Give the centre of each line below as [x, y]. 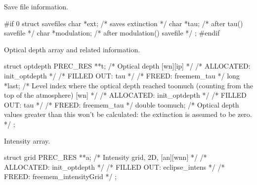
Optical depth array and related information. [72, 49]
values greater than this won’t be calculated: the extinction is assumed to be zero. [128, 114]
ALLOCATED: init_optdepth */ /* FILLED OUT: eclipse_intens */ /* [114, 166]
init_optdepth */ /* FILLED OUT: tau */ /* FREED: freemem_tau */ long [122, 75]
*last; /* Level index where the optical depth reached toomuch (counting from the [128, 85]
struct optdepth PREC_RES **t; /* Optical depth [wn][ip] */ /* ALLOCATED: [127, 66]
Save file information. [36, 6]
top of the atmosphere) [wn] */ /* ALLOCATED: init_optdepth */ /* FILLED [125, 95]
